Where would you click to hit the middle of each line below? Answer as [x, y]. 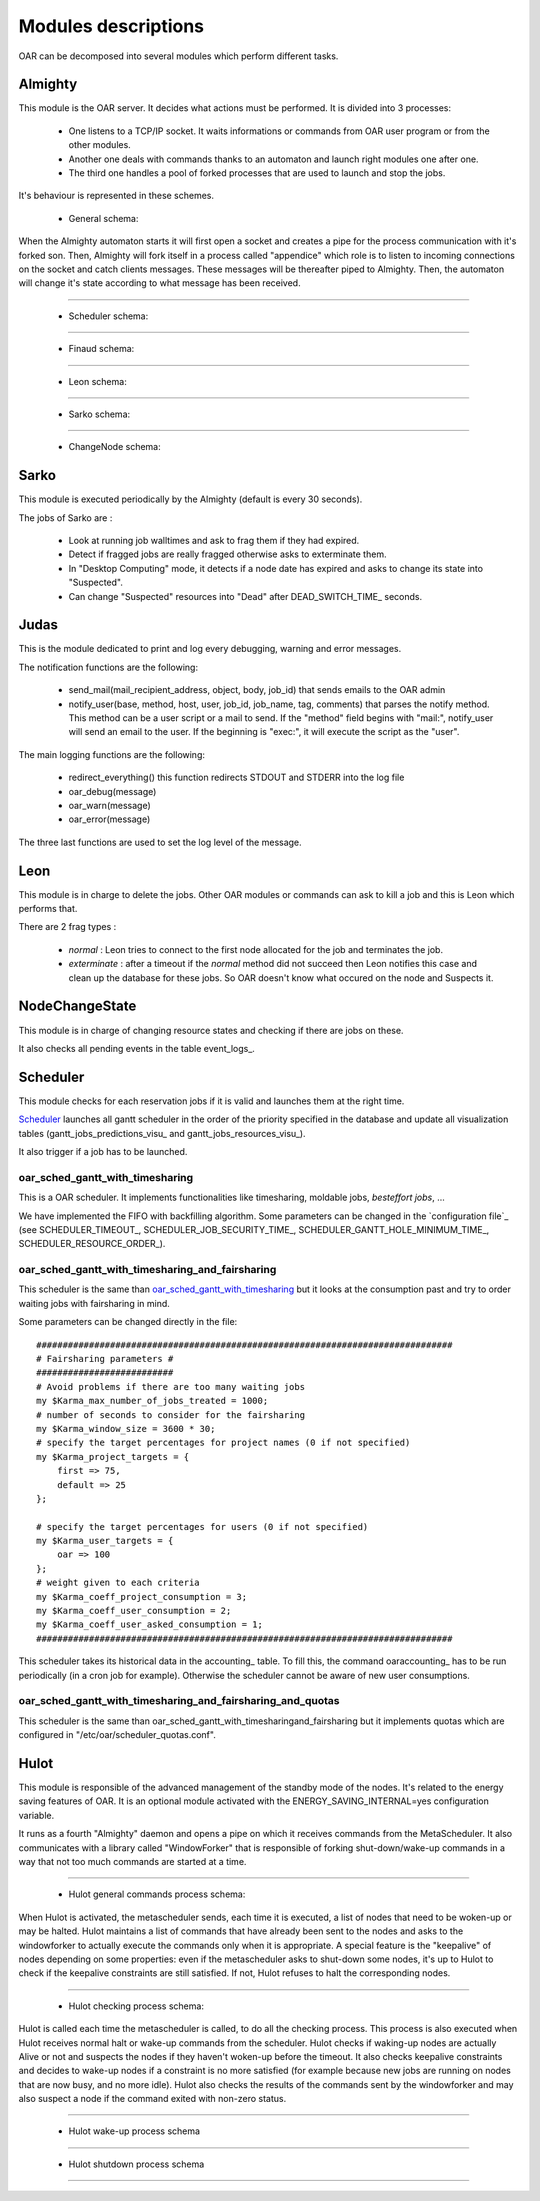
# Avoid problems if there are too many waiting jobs [170, 1386]
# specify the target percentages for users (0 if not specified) [202, 1526]
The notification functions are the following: [108, 667]
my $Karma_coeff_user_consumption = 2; [134, 1611]
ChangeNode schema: [114, 447]
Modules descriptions [111, 26]
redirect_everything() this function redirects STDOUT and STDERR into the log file [236, 777]
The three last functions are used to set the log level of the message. [160, 842]
